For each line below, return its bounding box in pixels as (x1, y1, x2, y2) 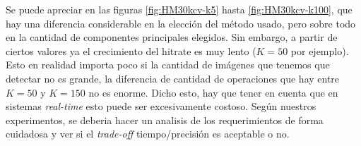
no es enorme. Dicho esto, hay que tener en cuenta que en (88, 85, 338, 99)
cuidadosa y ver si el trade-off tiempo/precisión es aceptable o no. (6, 126, 290, 141)
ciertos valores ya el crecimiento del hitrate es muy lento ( (6, 43, 256, 58)
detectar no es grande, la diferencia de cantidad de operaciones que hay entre (6, 71, 340, 85)
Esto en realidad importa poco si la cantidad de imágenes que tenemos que (6, 57, 330, 72)
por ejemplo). (290, 43, 349, 58)
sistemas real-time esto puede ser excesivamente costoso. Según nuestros (6, 99, 316, 114)
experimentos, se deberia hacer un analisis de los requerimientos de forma (6, 112, 324, 127)
